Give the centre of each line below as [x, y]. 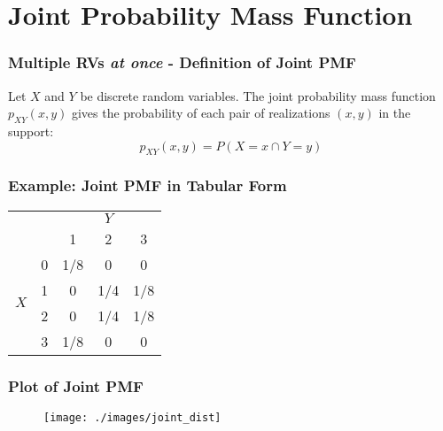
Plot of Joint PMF [76, 385]
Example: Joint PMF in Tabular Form [148, 185]
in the [395, 113]
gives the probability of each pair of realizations [201, 113]
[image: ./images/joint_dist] [132, 417]
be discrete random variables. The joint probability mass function [258, 95]
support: [31, 131]
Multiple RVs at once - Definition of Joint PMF [182, 62]
